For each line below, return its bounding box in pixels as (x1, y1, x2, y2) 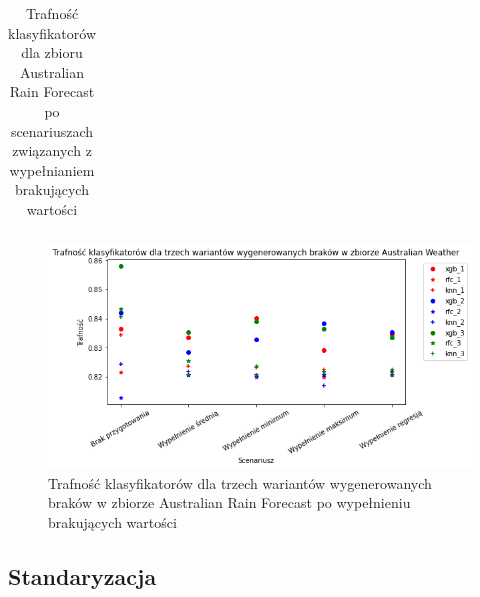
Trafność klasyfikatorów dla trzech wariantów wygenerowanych (48, 472, 432, 493)
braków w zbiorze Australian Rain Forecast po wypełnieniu (48, 492, 411, 513)
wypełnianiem (9, 159, 95, 180)
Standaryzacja (8, 560, 157, 591)
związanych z (12, 140, 92, 161)
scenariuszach (10, 120, 94, 141)
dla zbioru (21, 42, 83, 63)
